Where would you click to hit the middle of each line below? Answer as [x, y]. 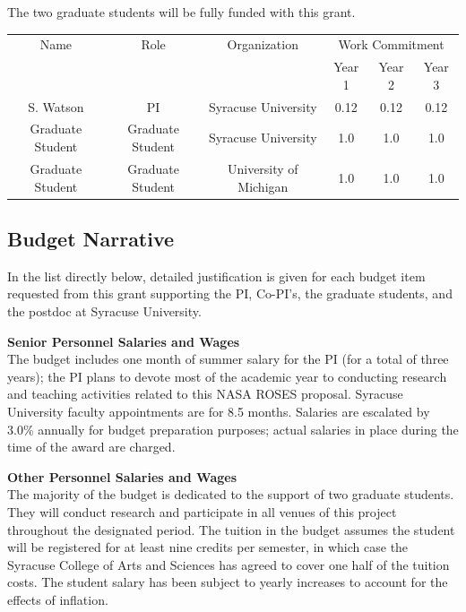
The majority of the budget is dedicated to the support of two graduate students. [231, 494]
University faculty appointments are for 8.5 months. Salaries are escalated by [219, 411]
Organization [263, 44]
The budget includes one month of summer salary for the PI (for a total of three [228, 359]
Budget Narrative [91, 238]
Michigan [263, 186]
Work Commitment [391, 44]
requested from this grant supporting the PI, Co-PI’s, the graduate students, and [230, 293]
